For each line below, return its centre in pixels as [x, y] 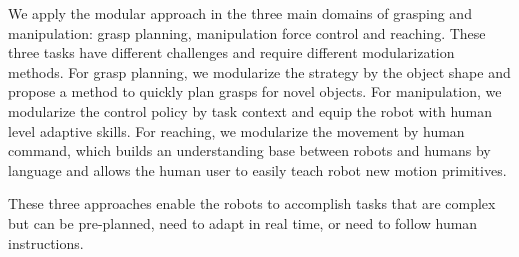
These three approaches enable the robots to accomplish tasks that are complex [252, 203]
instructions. [46, 242]
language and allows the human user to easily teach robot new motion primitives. [257, 169]
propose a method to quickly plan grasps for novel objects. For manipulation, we [255, 91]
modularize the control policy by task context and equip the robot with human [250, 110]
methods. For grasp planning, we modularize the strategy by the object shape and [259, 71]
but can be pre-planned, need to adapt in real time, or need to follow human [243, 222]
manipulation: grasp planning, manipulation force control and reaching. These [247, 32]
